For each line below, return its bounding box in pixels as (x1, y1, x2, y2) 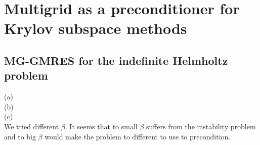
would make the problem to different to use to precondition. (45, 131, 231, 141)
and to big (4, 131, 36, 141)
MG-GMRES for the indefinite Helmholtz (4, 52, 228, 68)
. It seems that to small (65, 121, 138, 131)
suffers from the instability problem (146, 121, 256, 131)
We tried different (4, 121, 59, 131)
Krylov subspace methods (4, 18, 187, 39)
